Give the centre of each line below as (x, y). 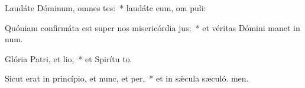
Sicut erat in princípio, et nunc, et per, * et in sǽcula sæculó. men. (127, 78)
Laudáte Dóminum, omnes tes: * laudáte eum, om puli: (106, 8)
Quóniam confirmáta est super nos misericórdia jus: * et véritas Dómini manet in (152, 27)
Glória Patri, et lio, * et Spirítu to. (69, 58)
